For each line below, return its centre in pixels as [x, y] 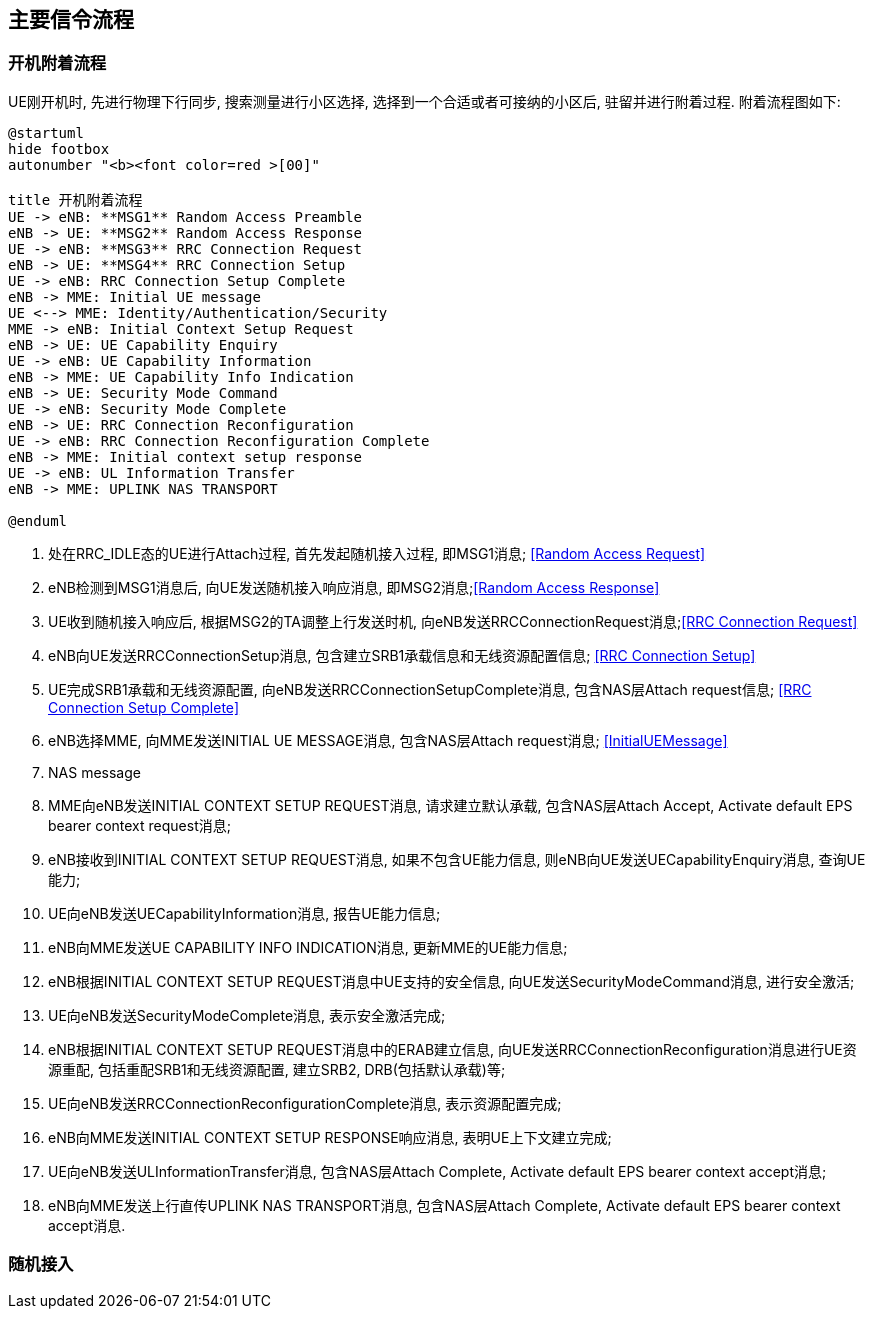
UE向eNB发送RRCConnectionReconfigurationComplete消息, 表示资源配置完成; [305, 1103]
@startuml [46, 132]
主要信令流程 [71, 19]
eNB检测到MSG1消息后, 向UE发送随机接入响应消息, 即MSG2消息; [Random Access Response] [354, 587]
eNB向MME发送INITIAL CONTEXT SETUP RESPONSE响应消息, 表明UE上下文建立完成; [330, 1137]
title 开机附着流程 [75, 199]
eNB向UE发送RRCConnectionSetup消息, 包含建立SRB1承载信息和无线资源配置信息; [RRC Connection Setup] [402, 655]
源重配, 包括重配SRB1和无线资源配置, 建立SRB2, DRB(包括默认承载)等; [277, 1069]
